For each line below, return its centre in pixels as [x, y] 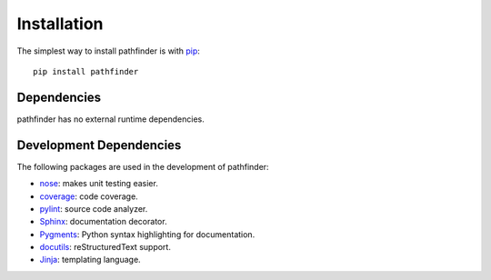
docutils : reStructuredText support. [105, 247]
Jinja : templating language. [90, 260]
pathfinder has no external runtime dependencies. [110, 119]
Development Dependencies [99, 145]
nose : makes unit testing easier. [99, 184]
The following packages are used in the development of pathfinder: [143, 166]
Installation [60, 24]
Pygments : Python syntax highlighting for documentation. [147, 234]
